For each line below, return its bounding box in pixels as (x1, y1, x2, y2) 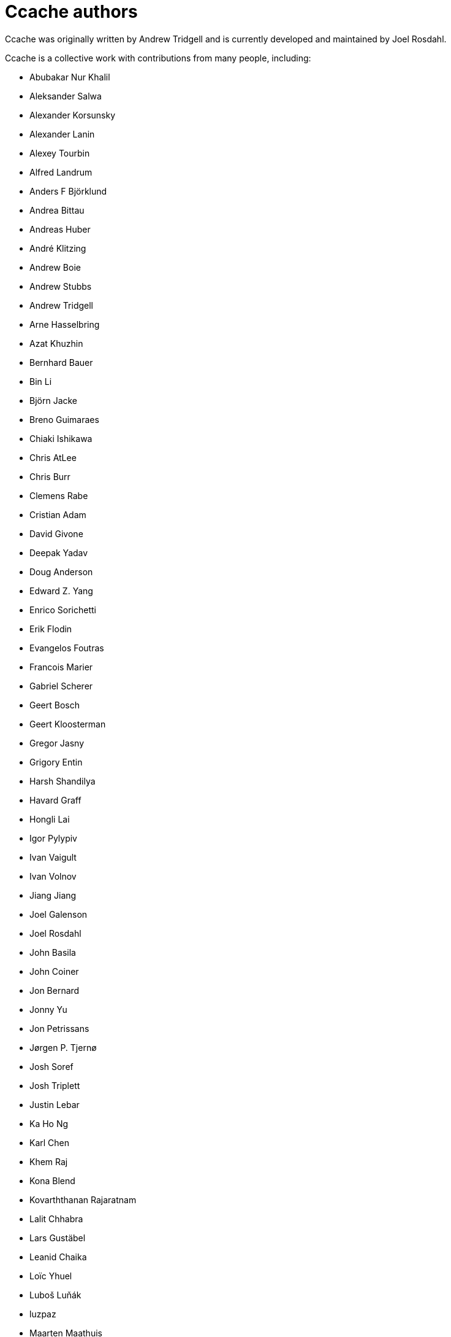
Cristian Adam (29, 509, 86, 520)
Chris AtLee (29, 452, 77, 463)
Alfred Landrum (29, 166, 93, 177)
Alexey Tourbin (29, 147, 90, 158)
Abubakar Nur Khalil (29, 71, 110, 82)
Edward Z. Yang (29, 585, 93, 596)
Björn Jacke (29, 395, 78, 406)
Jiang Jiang (29, 889, 77, 901)
